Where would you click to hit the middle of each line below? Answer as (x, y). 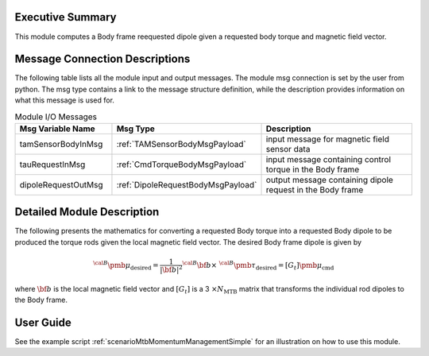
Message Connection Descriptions (102, 59)
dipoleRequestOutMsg (61, 184)
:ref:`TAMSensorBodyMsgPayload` (181, 144)
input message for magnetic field (327, 139)
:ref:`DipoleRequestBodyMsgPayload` (187, 184)
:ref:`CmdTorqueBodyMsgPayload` (182, 164)
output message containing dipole (329, 180)
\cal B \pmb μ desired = (126, 265)
